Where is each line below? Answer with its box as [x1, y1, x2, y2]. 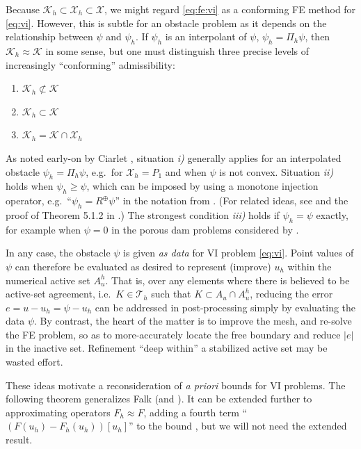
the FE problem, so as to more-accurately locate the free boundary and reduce [6, 327, 341, 341]
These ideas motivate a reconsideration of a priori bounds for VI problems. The [6, 377, 346, 392]
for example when [6, 222, 81, 236]
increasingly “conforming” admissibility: [6, 57, 175, 72]
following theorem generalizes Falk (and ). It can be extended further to [6, 391, 312, 406]
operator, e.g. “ [6, 193, 72, 208]
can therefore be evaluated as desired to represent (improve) [15, 259, 271, 273]
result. [6, 432, 33, 447]
